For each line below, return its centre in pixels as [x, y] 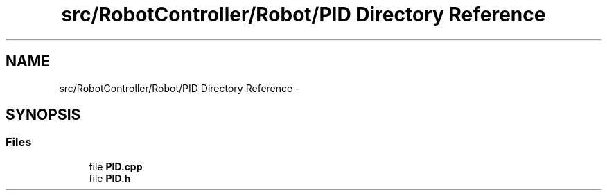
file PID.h [110, 178]
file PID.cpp [116, 166]
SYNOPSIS [43, 115]
